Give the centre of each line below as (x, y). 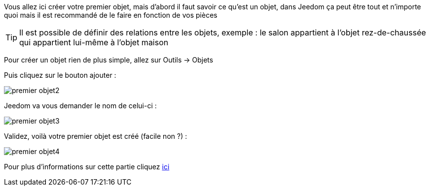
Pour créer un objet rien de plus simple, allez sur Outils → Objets (109, 60)
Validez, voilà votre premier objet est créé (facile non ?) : (96, 136)
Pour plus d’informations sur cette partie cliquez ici (87, 167)
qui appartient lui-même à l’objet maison (94, 42)
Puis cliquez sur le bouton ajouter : (60, 75)
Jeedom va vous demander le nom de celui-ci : (80, 106)
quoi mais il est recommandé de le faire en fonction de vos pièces (111, 15)
